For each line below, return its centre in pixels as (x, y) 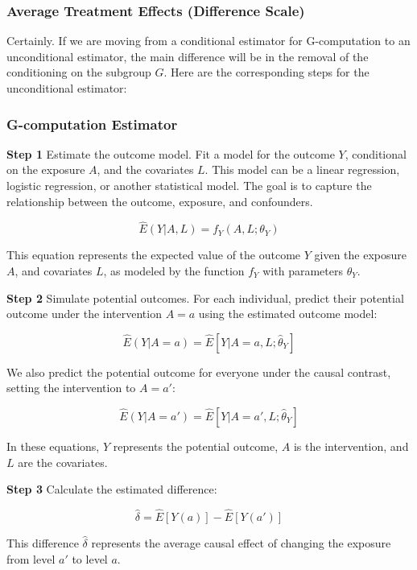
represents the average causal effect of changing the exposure (241, 542)
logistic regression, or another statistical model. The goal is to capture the (189, 185)
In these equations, (53, 446)
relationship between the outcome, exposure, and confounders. (160, 201)
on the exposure (46, 169)
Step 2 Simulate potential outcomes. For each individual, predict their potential (205, 297)
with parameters (303, 271)
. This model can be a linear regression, (302, 169)
